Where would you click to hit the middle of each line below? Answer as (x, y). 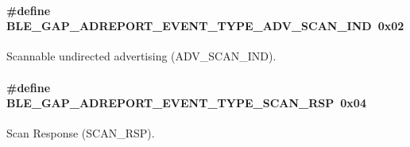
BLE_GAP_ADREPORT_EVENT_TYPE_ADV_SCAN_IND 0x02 (205, 26)
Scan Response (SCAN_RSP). (81, 133)
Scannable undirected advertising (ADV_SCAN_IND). (141, 56)
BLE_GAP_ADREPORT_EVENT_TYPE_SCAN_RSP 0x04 (186, 103)
